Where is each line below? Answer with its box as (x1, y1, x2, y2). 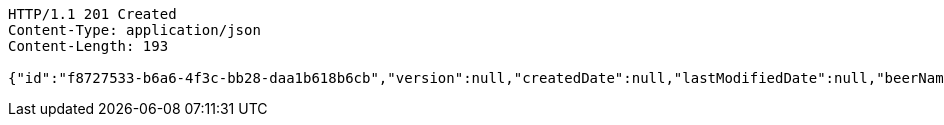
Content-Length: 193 (8, 38, 169, 54)
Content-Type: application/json (8, 22, 261, 38)
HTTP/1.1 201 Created (8, 6, 177, 22)
